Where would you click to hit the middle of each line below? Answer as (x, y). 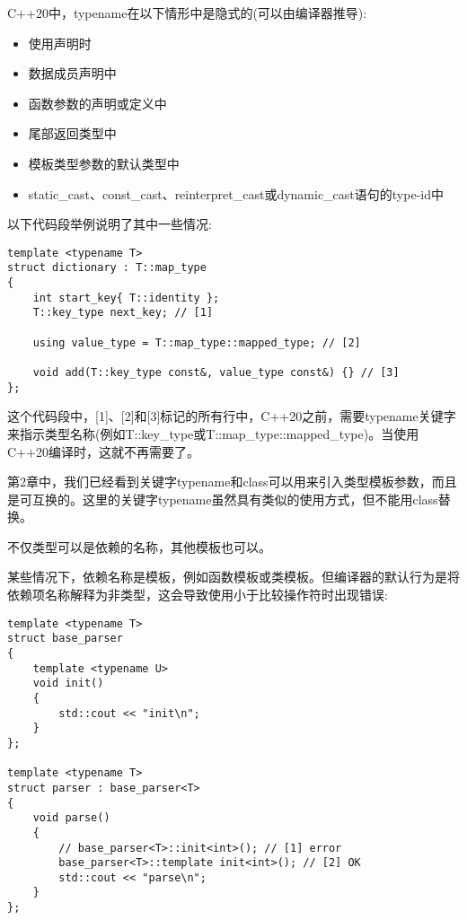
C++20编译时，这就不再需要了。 (103, 451)
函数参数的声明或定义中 (97, 103)
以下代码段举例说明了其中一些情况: (110, 224)
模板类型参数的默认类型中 (104, 163)
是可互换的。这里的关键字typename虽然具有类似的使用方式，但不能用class (223, 499)
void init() (68, 683)
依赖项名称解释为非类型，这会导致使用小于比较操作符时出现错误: (198, 595)
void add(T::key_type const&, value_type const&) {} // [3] (216, 372)
